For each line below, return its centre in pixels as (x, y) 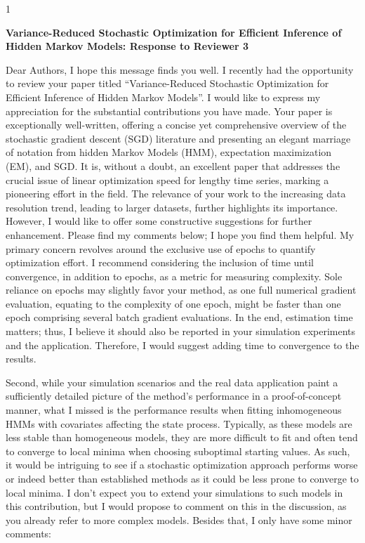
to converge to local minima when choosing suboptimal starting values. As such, (178, 451)
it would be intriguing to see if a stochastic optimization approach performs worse (182, 465)
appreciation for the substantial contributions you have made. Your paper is (169, 111)
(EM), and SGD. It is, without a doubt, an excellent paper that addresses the (173, 165)
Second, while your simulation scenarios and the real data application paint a (172, 382)
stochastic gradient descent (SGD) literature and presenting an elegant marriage (178, 138)
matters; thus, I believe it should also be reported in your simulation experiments (181, 331)
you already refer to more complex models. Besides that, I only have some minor (179, 519)
